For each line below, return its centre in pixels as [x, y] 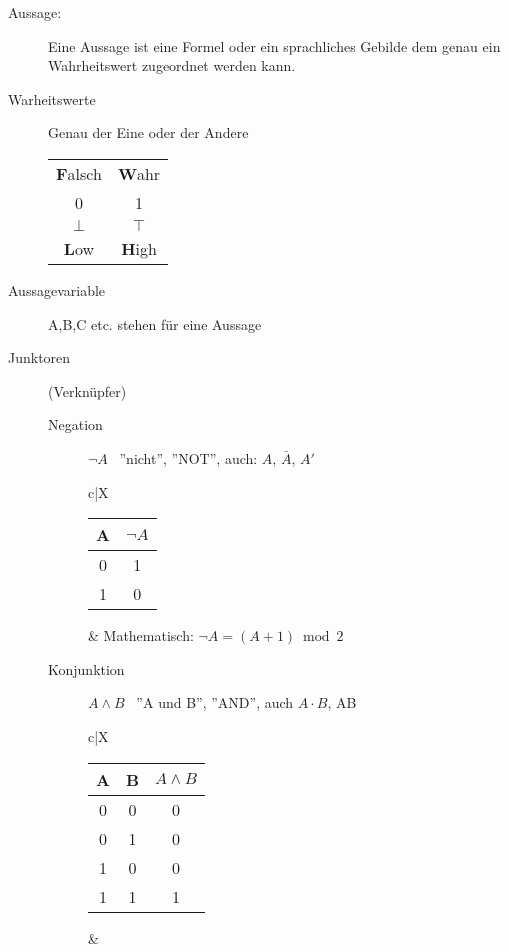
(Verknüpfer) [87, 390]
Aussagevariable [57, 289]
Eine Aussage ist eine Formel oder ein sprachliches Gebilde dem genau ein [274, 45]
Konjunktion [86, 668]
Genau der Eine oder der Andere [148, 132]
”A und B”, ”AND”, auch [215, 702]
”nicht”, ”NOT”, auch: [188, 457]
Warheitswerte [52, 98]
